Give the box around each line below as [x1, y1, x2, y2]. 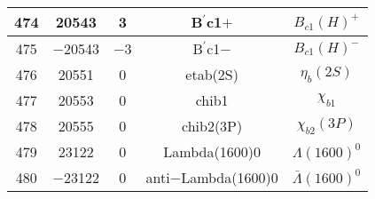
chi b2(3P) [181, 115, 243, 136]
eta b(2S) [185, 64, 238, 84]
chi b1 [195, 90, 229, 110]
